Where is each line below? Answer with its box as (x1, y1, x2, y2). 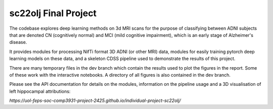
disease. (9, 39, 27, 45)
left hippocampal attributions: (9, 88, 71, 94)
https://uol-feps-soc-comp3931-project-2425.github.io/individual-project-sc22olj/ (9, 97, 181, 103)
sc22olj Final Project (9, 8, 97, 19)
